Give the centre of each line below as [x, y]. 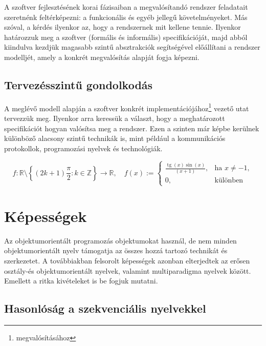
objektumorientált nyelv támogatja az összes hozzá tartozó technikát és [116, 250]
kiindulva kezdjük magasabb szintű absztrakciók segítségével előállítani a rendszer [132, 47]
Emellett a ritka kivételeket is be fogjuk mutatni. [81, 281]
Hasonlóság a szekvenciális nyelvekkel [105, 308]
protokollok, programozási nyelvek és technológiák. [83, 148]
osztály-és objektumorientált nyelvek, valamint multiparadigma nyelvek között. [128, 270]
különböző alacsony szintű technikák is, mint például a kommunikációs [115, 138]
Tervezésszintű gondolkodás [79, 84]
